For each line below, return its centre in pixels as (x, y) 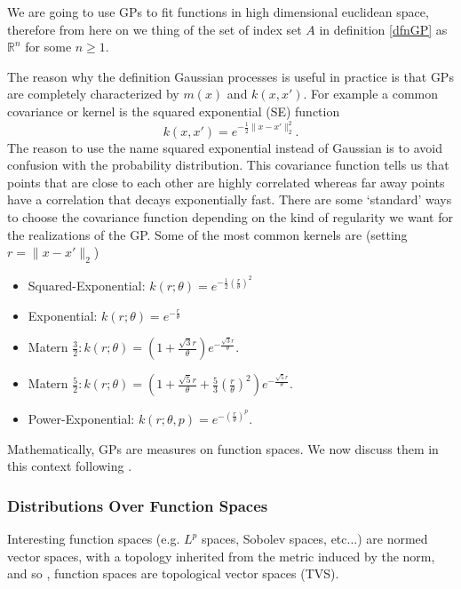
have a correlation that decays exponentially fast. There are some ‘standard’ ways (230, 199)
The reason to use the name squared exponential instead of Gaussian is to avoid (225, 147)
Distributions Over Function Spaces (138, 505)
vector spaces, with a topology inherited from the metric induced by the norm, (221, 556)
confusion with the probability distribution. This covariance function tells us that (228, 165)
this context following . (70, 466)
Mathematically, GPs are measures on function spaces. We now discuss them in (223, 448)
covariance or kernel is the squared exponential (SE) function (174, 111)
